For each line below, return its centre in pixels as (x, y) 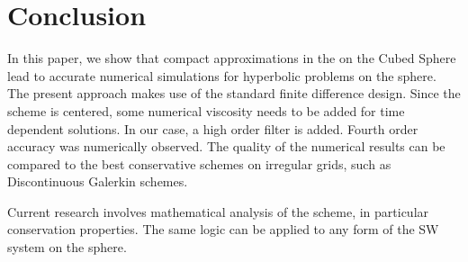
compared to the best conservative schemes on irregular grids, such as (199, 163)
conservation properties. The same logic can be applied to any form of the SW (223, 229)
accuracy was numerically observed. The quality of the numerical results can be (226, 146)
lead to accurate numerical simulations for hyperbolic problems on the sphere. (222, 75)
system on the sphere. (67, 247)
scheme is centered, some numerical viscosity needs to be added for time (206, 110)
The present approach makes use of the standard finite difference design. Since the (234, 93)
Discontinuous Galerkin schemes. (98, 181)
